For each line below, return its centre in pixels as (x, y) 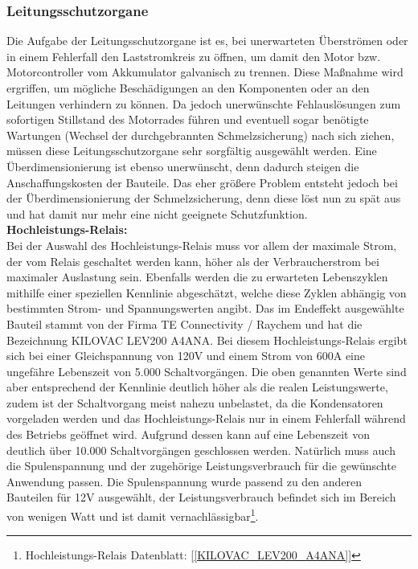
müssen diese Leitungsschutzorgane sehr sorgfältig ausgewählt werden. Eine (192, 151)
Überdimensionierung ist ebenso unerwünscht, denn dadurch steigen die (183, 166)
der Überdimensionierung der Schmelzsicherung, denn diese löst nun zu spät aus (204, 198)
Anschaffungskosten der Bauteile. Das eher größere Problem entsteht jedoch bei (202, 182)
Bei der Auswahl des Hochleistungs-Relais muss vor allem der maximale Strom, (202, 245)
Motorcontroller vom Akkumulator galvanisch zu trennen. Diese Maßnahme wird (205, 72)
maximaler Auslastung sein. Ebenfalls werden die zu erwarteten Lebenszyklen (197, 277)
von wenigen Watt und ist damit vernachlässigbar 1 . (133, 515)
